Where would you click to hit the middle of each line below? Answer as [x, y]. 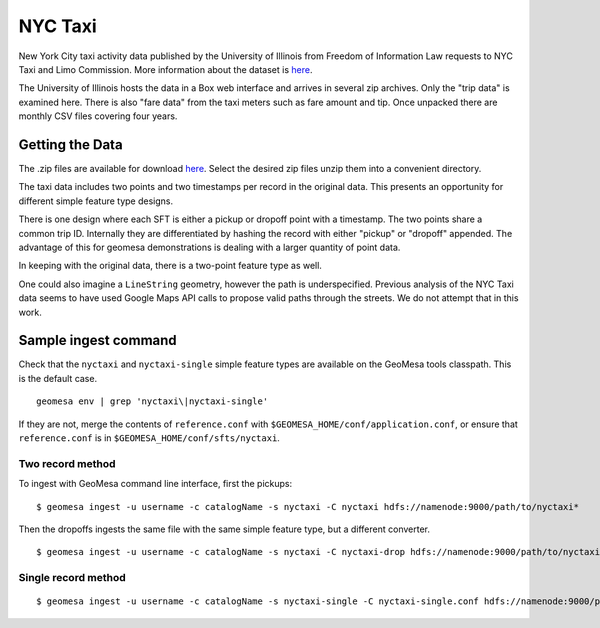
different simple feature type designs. [96, 201]
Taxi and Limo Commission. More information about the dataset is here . [165, 69]
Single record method [72, 578]
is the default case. [58, 378]
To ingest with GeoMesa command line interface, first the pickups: [155, 484]
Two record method [67, 463]
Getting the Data [71, 144]
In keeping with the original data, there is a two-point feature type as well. [170, 266]
